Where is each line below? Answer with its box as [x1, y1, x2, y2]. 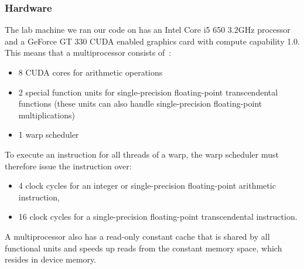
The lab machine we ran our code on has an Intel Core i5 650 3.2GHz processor [5, 23, 291, 36]
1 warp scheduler [18, 128, 79, 141]
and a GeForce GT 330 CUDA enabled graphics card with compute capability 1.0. [5, 35, 300, 47]
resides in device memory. [5, 253, 97, 265]
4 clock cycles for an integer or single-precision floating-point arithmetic [18, 179, 276, 192]
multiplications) [18, 108, 75, 121]
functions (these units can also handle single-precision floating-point [18, 97, 262, 110]
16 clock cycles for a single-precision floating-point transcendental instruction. [18, 210, 298, 223]
